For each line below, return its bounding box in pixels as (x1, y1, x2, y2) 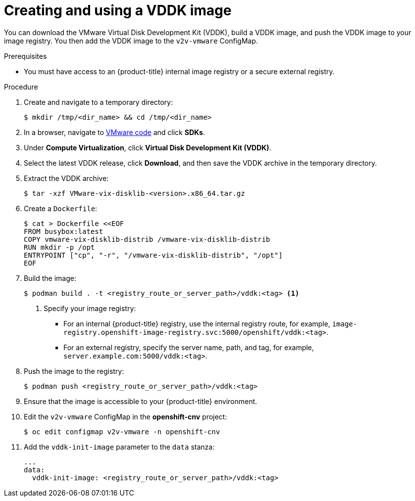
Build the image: (24, 273, 76, 282)
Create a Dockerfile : (24, 204, 98, 213)
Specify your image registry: (44, 304, 136, 313)
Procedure (4, 82, 38, 91)
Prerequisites (4, 51, 47, 60)
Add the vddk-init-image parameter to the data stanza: (24, 442, 215, 451)
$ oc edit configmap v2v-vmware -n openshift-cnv (24, 427, 220, 436)
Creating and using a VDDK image (4, 2, 232, 19)
